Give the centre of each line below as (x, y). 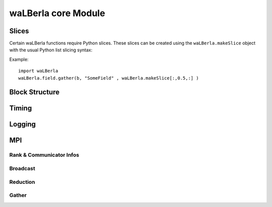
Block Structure (35, 92)
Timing (21, 108)
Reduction (22, 182)
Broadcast (22, 169)
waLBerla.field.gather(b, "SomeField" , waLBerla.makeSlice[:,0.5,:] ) (109, 78)
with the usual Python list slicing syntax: (51, 50)
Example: (19, 59)
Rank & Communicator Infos (44, 155)
